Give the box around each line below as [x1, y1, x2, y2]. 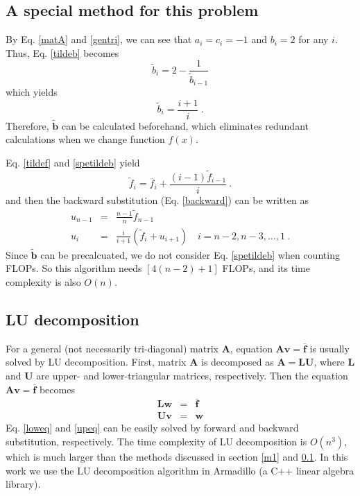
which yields [6, 84, 58, 99]
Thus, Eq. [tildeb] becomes [6, 45, 119, 60]
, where [314, 354, 345, 369]
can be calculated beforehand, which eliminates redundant [61, 118, 309, 132]
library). [6, 477, 41, 491]
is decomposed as [200, 354, 274, 369]
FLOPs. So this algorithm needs [6, 261, 142, 275]
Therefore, [6, 118, 49, 132]
